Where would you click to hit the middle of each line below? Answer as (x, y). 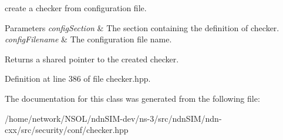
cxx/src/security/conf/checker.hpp (67, 130)
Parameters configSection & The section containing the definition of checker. (142, 27)
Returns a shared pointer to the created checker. (92, 59)
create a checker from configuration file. (76, 8)
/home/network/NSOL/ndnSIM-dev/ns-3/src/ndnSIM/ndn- (113, 118)
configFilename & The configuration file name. (88, 39)
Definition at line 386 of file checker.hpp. (78, 79)
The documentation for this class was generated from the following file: (132, 98)
